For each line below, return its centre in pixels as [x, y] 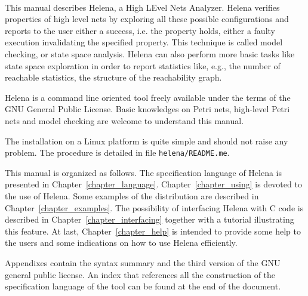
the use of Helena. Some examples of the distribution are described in [132, 195]
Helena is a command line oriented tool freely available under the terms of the [148, 97]
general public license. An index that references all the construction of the [140, 274]
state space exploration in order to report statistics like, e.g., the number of [143, 65]
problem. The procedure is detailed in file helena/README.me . [117, 152]
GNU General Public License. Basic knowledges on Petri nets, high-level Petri [147, 109]
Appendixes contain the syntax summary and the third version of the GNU [143, 262]
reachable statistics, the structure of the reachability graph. [113, 77]
